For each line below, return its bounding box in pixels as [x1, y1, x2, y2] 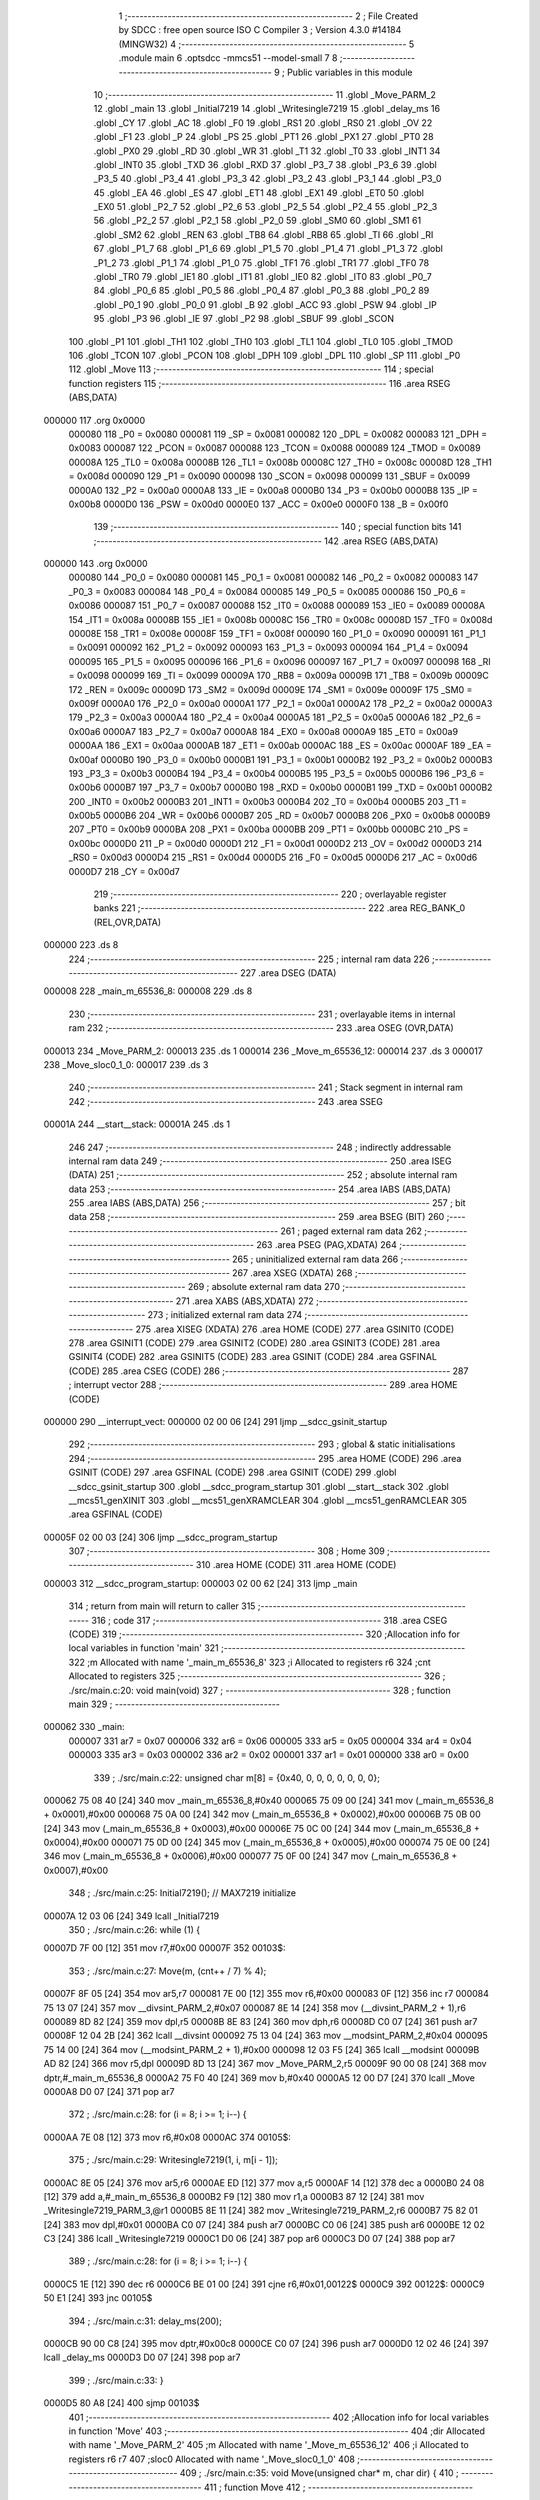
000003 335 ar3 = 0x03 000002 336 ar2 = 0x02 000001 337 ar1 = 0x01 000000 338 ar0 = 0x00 [68, 1749, 470, 1761]
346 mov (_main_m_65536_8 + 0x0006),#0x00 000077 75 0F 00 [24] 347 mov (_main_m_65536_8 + [43, 1850, 458, 1862]
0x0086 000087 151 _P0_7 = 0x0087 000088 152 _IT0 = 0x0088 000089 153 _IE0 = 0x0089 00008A [68, 600, 485, 612]
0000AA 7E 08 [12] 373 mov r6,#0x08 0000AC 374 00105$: [43, 2131, 292, 2143]
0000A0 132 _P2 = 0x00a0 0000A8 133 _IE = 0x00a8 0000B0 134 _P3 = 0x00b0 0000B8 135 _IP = [68, 484, 479, 496]
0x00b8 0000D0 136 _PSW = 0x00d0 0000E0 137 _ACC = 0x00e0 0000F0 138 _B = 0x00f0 [68, 498, 449, 510]
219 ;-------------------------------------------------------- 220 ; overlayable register [93, 888, 447, 900]
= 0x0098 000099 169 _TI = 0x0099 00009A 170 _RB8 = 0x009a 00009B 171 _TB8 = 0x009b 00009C [68, 670, 489, 682]
